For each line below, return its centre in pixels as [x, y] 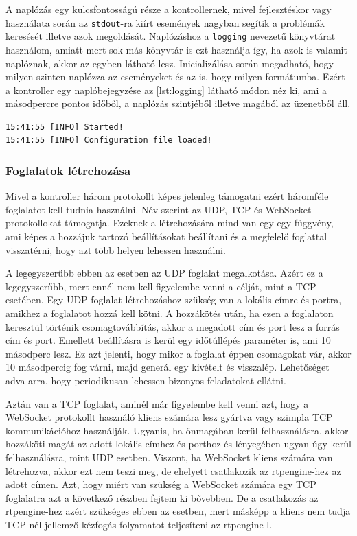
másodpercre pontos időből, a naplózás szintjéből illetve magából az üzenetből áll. [178, 103]
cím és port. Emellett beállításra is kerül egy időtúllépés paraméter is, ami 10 [168, 340]
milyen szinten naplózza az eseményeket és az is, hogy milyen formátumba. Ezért [175, 77]
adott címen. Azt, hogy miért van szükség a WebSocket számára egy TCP [161, 484]
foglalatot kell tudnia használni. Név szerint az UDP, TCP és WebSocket [159, 209]
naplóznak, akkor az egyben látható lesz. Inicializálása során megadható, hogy [170, 63]
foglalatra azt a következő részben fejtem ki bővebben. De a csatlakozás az [162, 497]
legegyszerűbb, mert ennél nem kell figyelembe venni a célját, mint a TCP [161, 286]
